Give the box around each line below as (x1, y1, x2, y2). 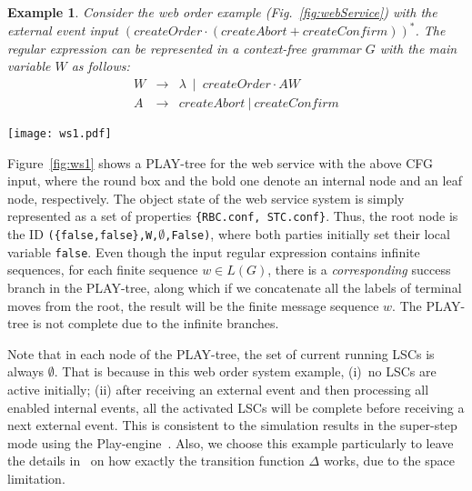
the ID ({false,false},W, (7, 225, 159, 244)
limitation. (7, 468, 65, 487)
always (7, 362, 45, 381)
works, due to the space (323, 451, 455, 470)
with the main (379, 38, 457, 57)
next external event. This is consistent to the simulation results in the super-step (7, 416, 457, 435)
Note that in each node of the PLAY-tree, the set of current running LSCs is (7, 344, 435, 363)
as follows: (71, 56, 130, 75)
